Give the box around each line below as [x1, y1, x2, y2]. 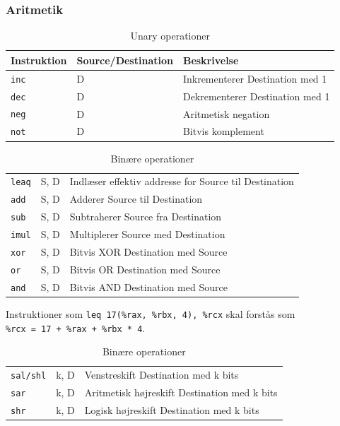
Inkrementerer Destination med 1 [182, 71, 327, 85]
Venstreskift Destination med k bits [84, 367, 239, 382]
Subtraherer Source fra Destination [69, 209, 222, 224]
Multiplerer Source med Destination [69, 227, 225, 242]
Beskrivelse [182, 52, 239, 67]
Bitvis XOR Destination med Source [69, 244, 228, 259]
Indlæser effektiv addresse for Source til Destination [69, 174, 294, 189]
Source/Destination [76, 52, 173, 67]
